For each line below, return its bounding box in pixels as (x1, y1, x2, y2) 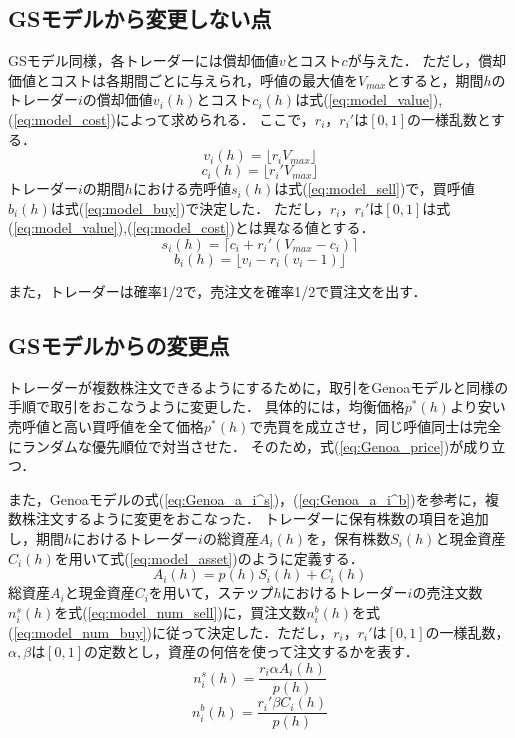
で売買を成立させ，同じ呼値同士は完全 (249, 415, 502, 436)
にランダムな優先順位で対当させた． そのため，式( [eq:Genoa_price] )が (8, 435, 464, 456)
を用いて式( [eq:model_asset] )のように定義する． (54, 547, 364, 568)
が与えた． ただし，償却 (347, 50, 507, 71)
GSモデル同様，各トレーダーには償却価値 (8, 50, 279, 71)
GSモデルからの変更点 (8, 329, 230, 360)
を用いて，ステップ (148, 582, 274, 603)
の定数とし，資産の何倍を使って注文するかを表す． (84, 641, 419, 662)
